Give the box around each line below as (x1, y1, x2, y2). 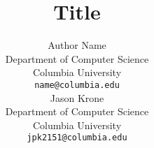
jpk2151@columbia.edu (27, 133, 127, 143)
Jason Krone (50, 90, 104, 105)
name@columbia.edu (34, 80, 120, 90)
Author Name (48, 38, 106, 52)
